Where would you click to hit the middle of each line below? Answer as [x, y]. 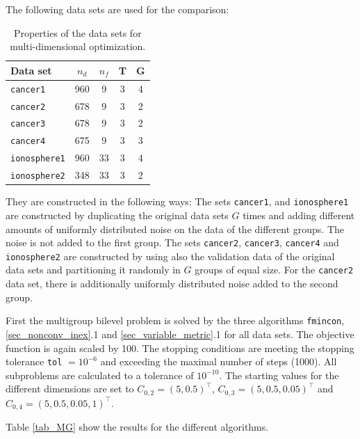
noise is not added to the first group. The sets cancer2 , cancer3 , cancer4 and [172, 242]
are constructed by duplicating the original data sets [117, 215]
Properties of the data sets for [77, 32]
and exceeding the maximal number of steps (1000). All [219, 361]
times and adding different [299, 215]
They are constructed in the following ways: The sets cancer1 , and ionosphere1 [177, 201]
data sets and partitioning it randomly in [93, 270]
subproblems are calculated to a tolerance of [100, 375]
